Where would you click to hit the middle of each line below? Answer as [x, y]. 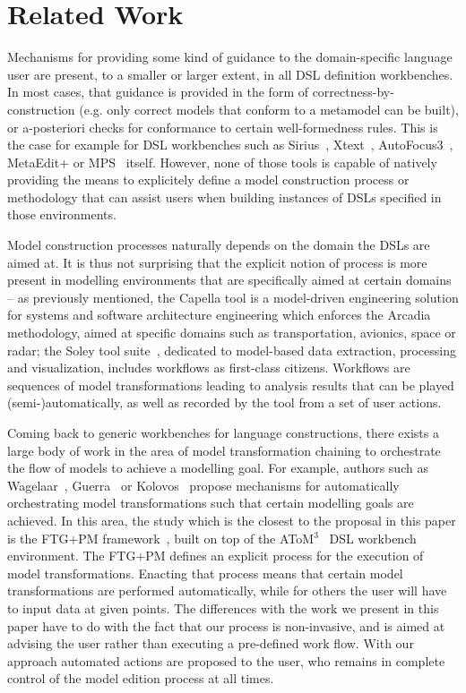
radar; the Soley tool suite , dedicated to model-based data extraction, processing [232, 350]
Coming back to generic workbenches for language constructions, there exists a [223, 432]
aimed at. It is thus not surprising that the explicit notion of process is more [217, 262]
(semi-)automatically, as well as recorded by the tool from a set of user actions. [224, 402]
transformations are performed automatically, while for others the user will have [227, 590]
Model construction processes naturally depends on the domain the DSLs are [219, 245]
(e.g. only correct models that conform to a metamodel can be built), [269, 109]
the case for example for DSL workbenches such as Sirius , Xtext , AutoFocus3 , [230, 145]
